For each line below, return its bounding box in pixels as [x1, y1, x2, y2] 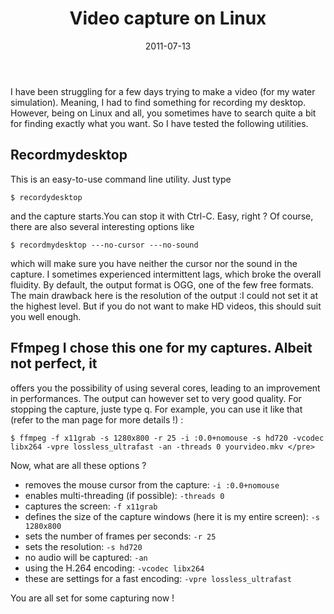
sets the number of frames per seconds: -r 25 [24, 530, 217, 542]
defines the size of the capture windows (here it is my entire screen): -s [24, 510, 321, 522]
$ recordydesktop [10, 192, 83, 202]
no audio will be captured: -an [24, 551, 148, 563]
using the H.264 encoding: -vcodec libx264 [24, 562, 205, 574]
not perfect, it [10, 355, 98, 372]
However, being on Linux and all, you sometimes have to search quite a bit [10, 107, 317, 119]
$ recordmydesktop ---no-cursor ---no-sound [10, 240, 199, 250]
